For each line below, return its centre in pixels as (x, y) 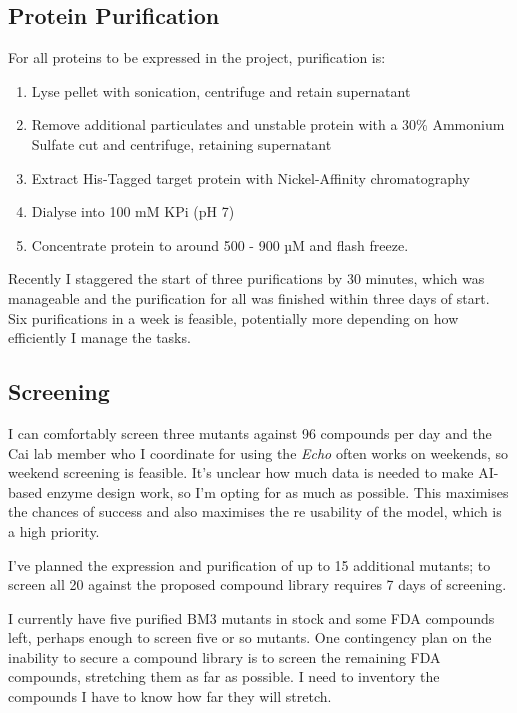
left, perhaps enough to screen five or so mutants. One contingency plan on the (250, 637)
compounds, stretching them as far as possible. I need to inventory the (224, 676)
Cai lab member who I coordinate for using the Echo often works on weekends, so (258, 452)
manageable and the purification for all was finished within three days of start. (249, 297)
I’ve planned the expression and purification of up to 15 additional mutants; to (249, 564)
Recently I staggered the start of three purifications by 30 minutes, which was (246, 278)
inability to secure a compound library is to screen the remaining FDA (224, 656)
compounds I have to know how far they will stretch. (170, 696)
